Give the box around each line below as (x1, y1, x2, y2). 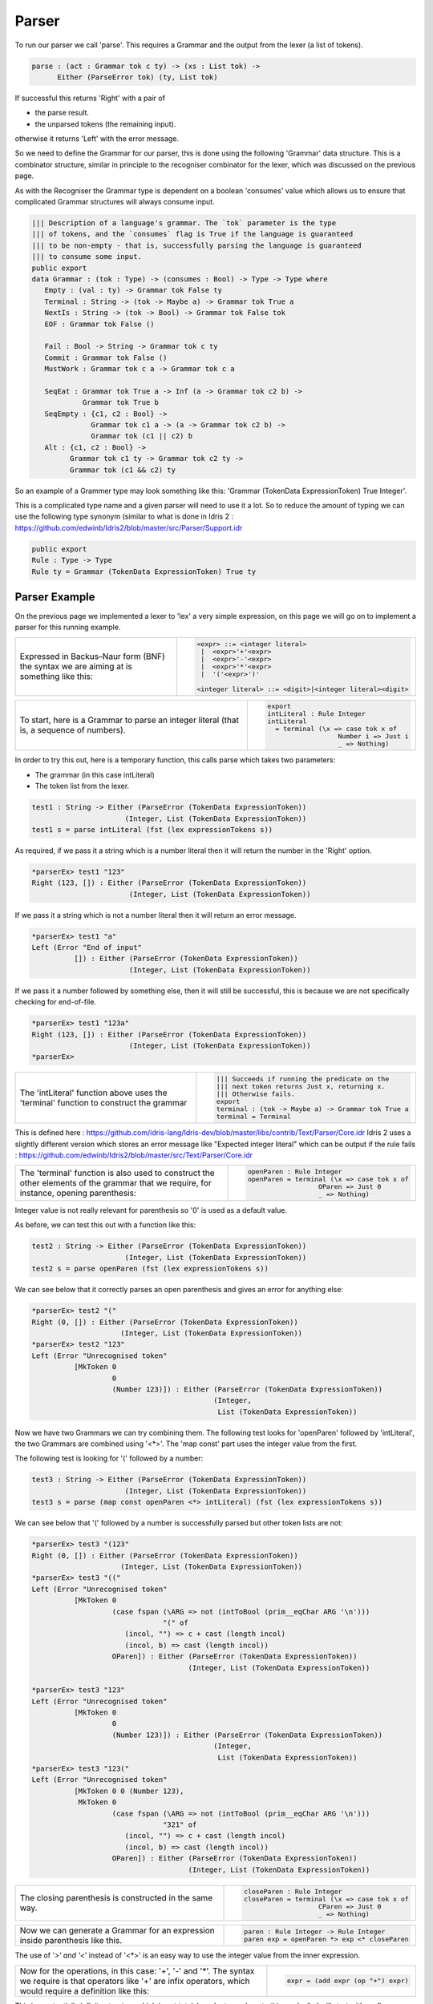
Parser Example (14, 590, 95, 604)
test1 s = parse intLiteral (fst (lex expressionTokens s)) (31, 825, 273, 834)
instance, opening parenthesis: (19, 1187, 136, 1198)
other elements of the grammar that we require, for (19, 1178, 212, 1189)
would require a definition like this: (19, 1985, 150, 1996)
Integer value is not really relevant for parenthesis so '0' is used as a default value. (14, 1206, 288, 1215)
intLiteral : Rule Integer (267, 709, 366, 718)
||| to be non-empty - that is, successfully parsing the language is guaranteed (31, 240, 362, 250)
